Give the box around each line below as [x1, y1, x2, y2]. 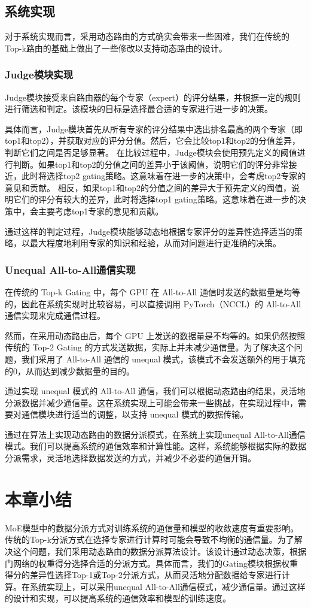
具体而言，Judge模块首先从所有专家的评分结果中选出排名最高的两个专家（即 [5, 122, 303, 135]
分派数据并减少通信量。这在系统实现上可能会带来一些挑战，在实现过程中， [5, 396, 298, 409]
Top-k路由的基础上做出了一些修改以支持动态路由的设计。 [5, 41, 227, 54]
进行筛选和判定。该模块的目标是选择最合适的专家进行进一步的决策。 [5, 102, 273, 115]
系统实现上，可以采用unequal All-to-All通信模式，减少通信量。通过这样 [29, 580, 306, 592]
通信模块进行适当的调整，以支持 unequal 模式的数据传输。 [21, 408, 249, 421]
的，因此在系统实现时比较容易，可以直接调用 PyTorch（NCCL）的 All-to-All [5, 297, 301, 310]
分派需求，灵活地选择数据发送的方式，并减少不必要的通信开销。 [5, 452, 256, 464]
